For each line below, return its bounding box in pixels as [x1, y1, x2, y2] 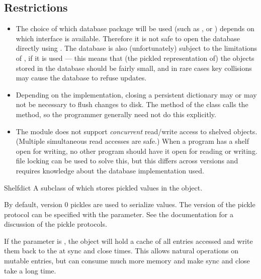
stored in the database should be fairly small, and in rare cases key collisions [16, 62, 252, 73]
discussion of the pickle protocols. [4, 219, 107, 229]
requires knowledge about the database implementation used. [16, 165, 204, 175]
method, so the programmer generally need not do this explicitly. [16, 109, 216, 119]
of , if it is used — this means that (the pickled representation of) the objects [16, 52, 254, 63]
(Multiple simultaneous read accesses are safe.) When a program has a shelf [16, 136, 249, 146]
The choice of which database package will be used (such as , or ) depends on [16, 23, 254, 34]
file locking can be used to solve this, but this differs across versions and [16, 155, 238, 166]
